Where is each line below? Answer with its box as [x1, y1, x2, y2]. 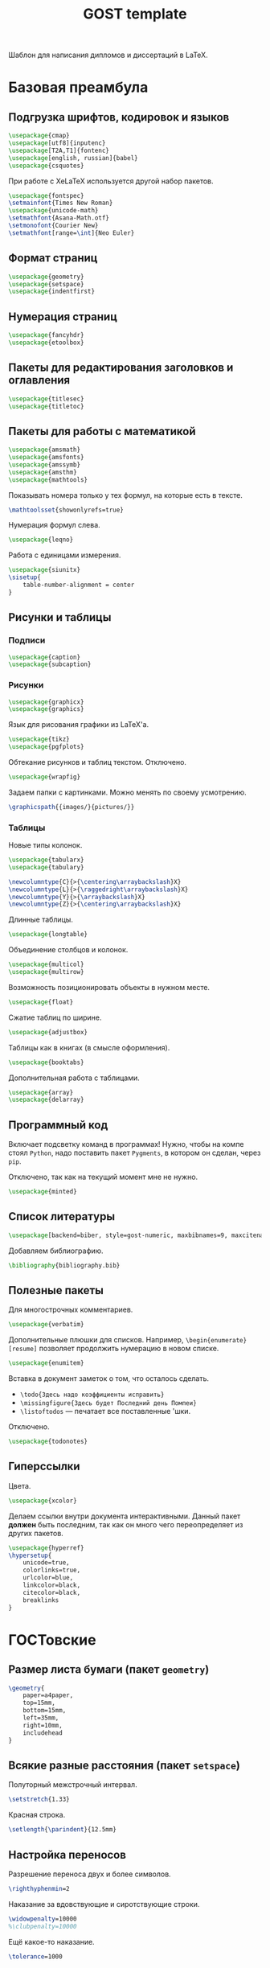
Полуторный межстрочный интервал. [8, 1780, 138, 1789]
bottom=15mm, [22, 1707, 67, 1715]
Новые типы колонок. [8, 840, 83, 850]
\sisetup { [8, 573, 42, 581]
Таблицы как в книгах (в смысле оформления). [8, 1042, 170, 1052]
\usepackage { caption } [8, 653, 81, 661]
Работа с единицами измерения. [8, 550, 121, 560]
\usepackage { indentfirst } [8, 287, 95, 296]
